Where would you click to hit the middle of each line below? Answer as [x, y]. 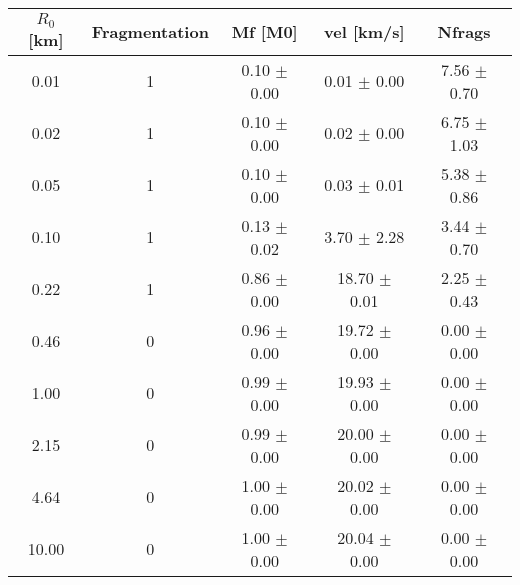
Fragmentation [150, 32]
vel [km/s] [364, 32]
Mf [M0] [264, 32]
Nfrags [464, 32]
